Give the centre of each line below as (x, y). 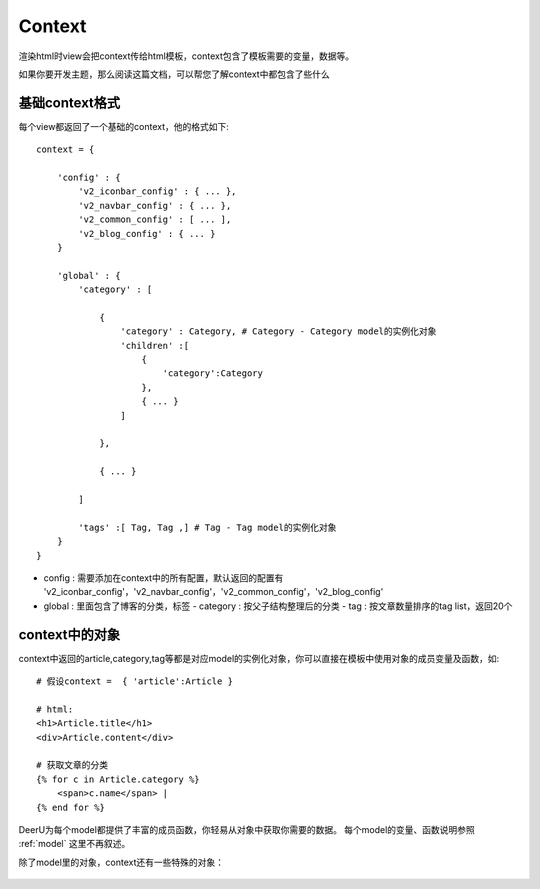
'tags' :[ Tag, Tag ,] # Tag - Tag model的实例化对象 (207, 527)
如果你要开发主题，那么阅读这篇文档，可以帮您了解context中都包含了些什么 (174, 74)
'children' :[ (155, 345)
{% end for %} (70, 807)
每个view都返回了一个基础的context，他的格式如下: (124, 126)
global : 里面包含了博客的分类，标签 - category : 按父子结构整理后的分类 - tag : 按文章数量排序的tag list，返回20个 (278, 606)
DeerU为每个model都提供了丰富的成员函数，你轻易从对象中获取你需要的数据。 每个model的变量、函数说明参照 (246, 829)
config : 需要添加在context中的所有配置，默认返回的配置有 (163, 577)
